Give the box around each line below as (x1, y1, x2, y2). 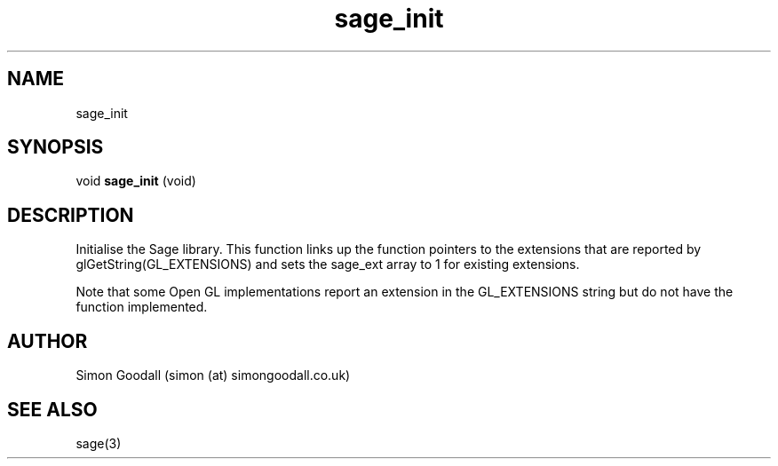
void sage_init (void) (75, 173, 196, 189)
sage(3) (75, 435, 122, 451)
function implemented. (75, 299, 208, 315)
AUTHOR (7, 329, 88, 352)
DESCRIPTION (7, 203, 134, 226)
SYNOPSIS (7, 136, 104, 159)
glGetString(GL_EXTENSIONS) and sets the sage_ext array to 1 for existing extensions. (75, 257, 580, 272)
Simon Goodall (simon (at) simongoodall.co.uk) (75, 367, 351, 383)
